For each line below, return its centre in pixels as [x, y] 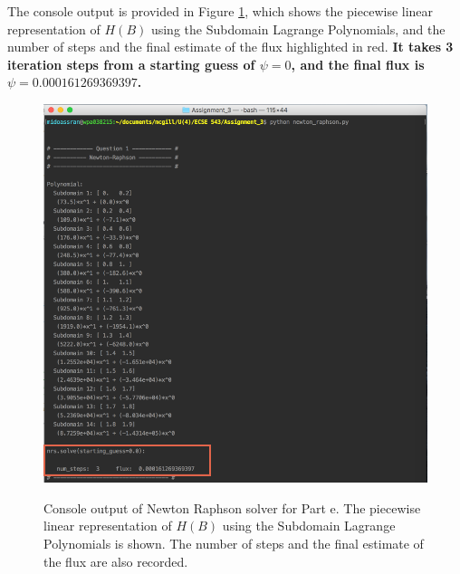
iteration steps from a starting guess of [131, 64]
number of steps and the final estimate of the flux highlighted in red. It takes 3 [230, 47]
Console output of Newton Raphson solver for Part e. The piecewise [232, 507]
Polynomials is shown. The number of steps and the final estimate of [234, 544]
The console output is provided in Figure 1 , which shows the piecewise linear [220, 11]
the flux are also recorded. [116, 561]
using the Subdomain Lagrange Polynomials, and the [298, 29]
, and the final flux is [358, 64]
